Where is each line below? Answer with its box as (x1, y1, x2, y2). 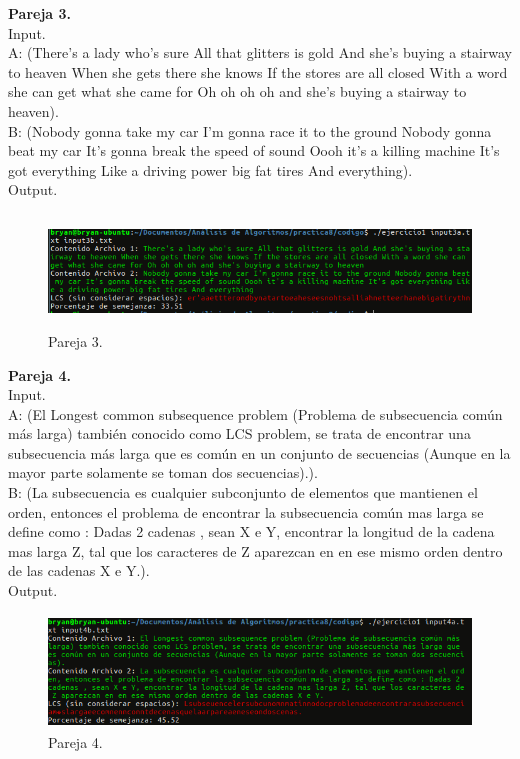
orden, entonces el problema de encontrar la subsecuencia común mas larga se (8, 501, 484, 522)
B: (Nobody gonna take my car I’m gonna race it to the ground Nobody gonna (8, 120, 492, 141)
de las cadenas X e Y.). (8, 560, 150, 581)
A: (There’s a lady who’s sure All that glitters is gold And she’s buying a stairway (8, 42, 512, 63)
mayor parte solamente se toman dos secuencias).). (8, 462, 318, 483)
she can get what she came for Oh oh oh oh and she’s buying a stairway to (8, 81, 467, 102)
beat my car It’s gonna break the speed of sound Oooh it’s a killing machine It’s (8, 140, 500, 161)
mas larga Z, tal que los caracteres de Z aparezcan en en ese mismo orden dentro (8, 540, 503, 561)
